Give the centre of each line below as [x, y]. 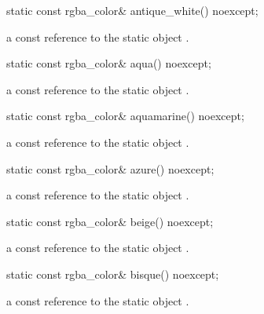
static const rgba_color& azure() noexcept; [110, 168]
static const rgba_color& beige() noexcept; [110, 221]
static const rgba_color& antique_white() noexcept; [132, 10]
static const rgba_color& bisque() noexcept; [113, 274]
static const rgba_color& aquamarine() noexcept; [125, 116]
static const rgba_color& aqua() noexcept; [109, 63]
